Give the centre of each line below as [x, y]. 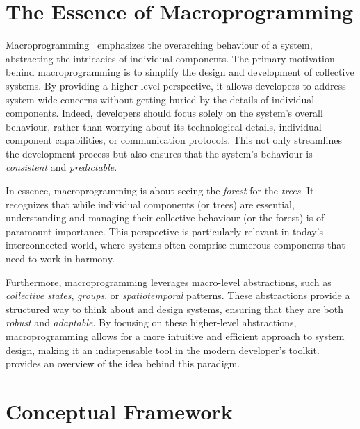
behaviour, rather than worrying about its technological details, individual [164, 126]
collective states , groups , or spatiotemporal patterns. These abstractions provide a [178, 295]
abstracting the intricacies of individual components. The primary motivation [170, 58]
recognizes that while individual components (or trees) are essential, [150, 204]
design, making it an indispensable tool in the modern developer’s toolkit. [163, 350]
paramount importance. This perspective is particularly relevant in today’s [165, 231]
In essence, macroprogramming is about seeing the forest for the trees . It [160, 191]
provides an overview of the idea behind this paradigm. [123, 363]
